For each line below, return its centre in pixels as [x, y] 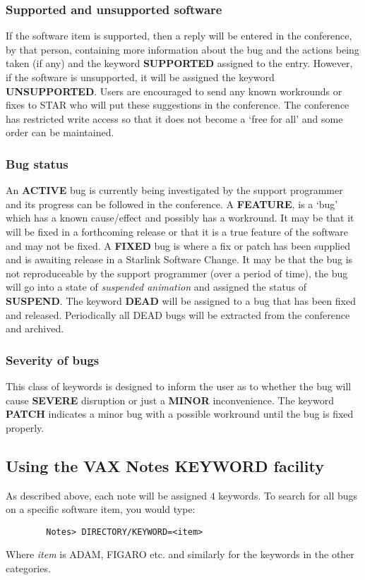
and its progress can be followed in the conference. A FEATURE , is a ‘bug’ [172, 204]
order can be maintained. [60, 132]
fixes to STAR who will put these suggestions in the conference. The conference [178, 105]
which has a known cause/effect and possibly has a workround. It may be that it [180, 218]
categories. [28, 568]
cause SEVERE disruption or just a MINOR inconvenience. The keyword [170, 400]
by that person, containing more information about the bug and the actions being [182, 49]
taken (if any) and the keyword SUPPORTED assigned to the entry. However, [179, 63]
